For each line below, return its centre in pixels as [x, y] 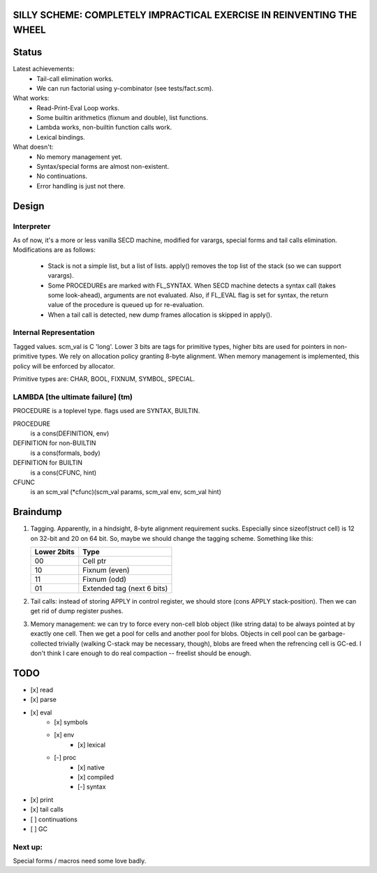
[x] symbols [71, 722]
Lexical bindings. [61, 137]
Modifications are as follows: [54, 250]
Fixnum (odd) [105, 579]
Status [28, 52]
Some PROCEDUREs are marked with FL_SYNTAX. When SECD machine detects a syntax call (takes [192, 285]
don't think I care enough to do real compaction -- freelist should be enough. [141, 653]
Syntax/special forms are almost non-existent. [103, 167]
